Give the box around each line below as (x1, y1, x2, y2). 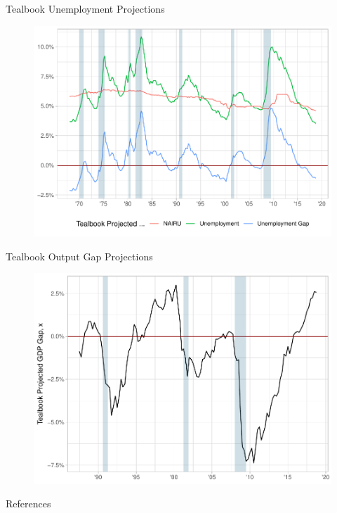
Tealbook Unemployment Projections (6, 1, 165, 15)
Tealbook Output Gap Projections (6, 248, 153, 263)
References (6, 496, 51, 511)
